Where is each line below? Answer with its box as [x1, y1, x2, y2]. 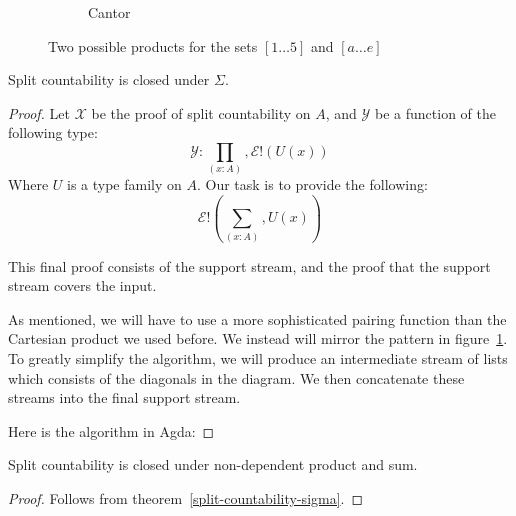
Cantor [88, 2, 131, 22]
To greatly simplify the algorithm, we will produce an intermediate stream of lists [8, 347, 508, 368]
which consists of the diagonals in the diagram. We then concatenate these [8, 367, 465, 388]
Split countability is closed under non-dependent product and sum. [8, 454, 418, 475]
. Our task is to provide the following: [196, 174, 428, 195]
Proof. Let [8, 102, 70, 123]
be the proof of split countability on [91, 102, 311, 123]
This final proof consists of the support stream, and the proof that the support [8, 255, 491, 276]
